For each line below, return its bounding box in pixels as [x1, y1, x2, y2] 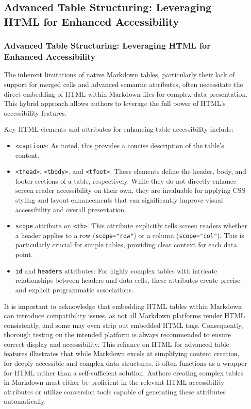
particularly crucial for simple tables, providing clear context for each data [15, 239, 237, 250]
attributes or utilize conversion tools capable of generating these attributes [4, 386, 226, 396]
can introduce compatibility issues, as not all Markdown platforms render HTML [4, 310, 245, 321]
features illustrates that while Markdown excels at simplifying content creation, [4, 348, 240, 358]
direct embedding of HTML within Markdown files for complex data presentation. [4, 88, 248, 99]
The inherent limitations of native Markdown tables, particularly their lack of [4, 69, 235, 80]
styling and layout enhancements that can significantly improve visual [15, 194, 223, 204]
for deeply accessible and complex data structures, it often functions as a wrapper [4, 358, 247, 368]
